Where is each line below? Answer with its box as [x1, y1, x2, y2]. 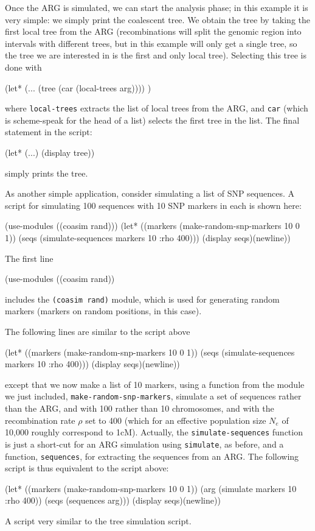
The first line [5, 251, 54, 264]
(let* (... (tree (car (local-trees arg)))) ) [5, 81, 151, 94]
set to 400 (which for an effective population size [85, 413, 266, 426]
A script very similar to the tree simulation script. [5, 514, 192, 527]
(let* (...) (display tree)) [5, 146, 95, 158]
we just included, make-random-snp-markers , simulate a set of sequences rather [5, 390, 302, 403]
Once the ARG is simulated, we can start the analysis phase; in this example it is [5, 1, 308, 13]
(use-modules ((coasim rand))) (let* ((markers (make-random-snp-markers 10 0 [5, 219, 300, 232]
